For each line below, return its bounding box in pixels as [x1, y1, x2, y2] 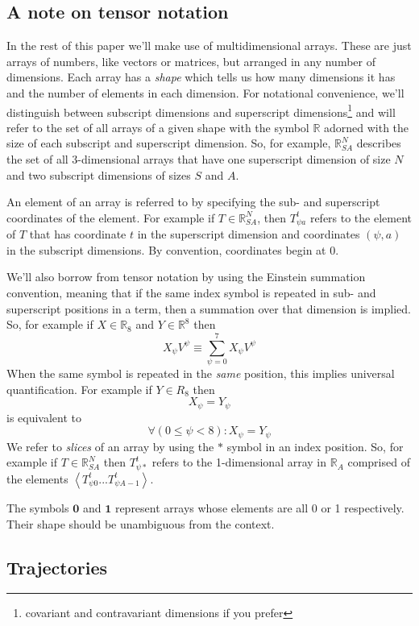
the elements [6, 470, 68, 487]
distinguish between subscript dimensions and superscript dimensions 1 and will [6, 101, 396, 120]
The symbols [6, 499, 69, 516]
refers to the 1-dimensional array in [151, 454, 327, 471]
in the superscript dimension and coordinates [137, 226, 360, 243]
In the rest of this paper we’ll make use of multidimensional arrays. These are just [6, 37, 412, 54]
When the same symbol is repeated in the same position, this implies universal [6, 364, 395, 381]
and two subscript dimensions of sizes [6, 166, 191, 183]
